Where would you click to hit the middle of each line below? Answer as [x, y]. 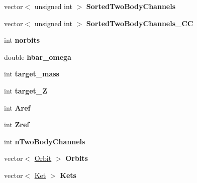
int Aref [17, 107]
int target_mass [32, 74]
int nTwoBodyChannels [45, 141]
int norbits [22, 40]
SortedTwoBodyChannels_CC [140, 23]
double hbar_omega [38, 57]
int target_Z [26, 90]
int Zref [17, 124]
